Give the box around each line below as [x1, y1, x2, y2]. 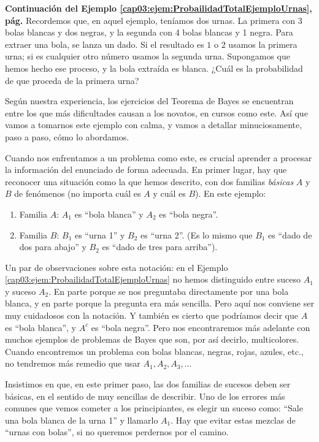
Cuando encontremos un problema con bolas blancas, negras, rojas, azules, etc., [5, 345, 304, 357]
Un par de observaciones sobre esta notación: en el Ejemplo [5, 261, 228, 273]
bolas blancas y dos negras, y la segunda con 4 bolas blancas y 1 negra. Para [5, 26, 293, 39]
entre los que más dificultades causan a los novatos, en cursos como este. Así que [5, 106, 308, 119]
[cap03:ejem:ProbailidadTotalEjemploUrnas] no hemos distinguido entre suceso [5, 273, 301, 286]
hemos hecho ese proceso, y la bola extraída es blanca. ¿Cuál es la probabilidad [5, 61, 303, 74]
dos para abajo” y [19, 240, 86, 253]
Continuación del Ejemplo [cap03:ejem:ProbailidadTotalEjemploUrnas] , [5, 2, 312, 14]
